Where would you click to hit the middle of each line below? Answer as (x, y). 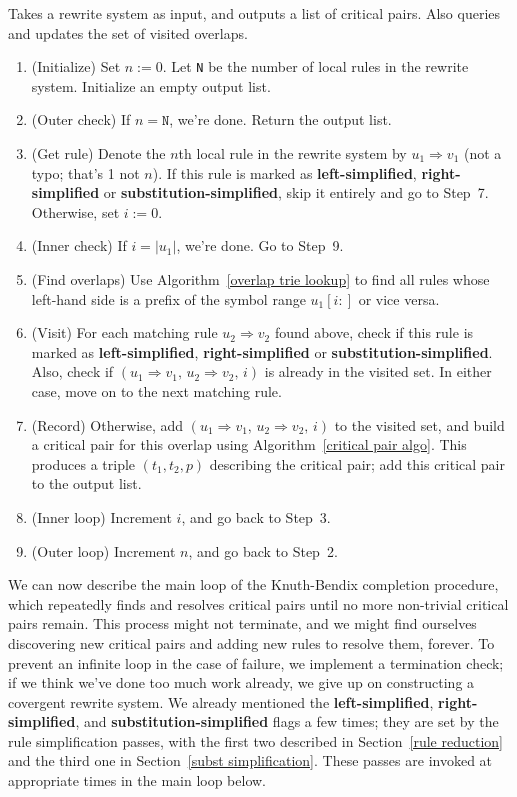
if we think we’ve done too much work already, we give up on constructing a (241, 682)
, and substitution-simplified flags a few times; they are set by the (287, 721)
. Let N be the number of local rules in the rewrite (315, 66)
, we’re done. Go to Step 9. (260, 245)
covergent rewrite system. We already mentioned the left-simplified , (221, 701)
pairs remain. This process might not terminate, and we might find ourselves (242, 623)
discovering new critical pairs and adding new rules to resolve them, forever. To (251, 642)
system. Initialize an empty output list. (151, 85)
